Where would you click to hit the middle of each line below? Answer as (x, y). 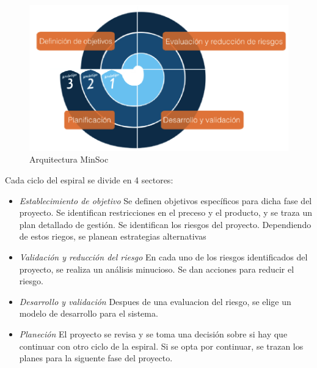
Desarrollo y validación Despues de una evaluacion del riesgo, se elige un (155, 301)
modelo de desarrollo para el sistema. (89, 313)
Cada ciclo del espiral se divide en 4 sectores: (89, 179)
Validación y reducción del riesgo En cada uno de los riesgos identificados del (163, 256)
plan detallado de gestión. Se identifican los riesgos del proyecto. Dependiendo (165, 224)
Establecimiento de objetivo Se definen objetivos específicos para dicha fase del (166, 200)
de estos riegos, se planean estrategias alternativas (113, 236)
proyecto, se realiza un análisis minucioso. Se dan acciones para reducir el (157, 269)
